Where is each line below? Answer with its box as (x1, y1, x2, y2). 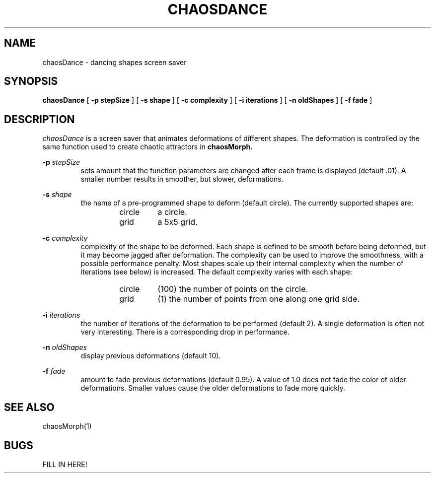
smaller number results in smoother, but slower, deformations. (80, 175, 284, 184)
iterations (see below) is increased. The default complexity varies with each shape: (80, 268, 352, 276)
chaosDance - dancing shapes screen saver (42, 58, 187, 67)
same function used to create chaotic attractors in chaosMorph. (42, 142, 253, 151)
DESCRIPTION (4, 113, 75, 126)
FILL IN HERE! (42, 460, 87, 469)
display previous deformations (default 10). (80, 351, 221, 360)
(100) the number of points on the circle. (157, 284, 308, 294)
